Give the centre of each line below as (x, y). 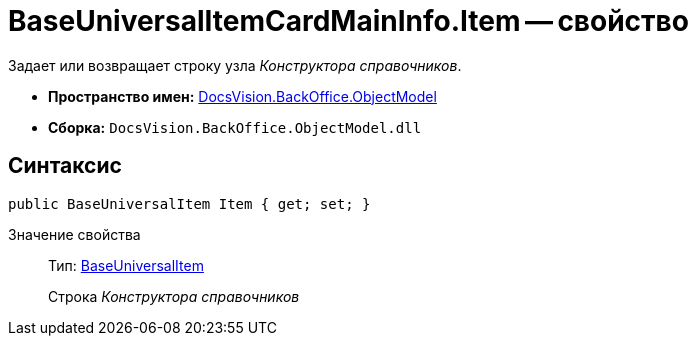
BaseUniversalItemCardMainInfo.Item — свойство (348, 21)
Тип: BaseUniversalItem (126, 265)
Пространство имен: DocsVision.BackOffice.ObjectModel (242, 96)
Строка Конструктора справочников (174, 296)
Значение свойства (74, 234)
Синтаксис (65, 166)
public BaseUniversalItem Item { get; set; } (189, 203)
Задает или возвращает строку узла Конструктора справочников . (235, 65)
